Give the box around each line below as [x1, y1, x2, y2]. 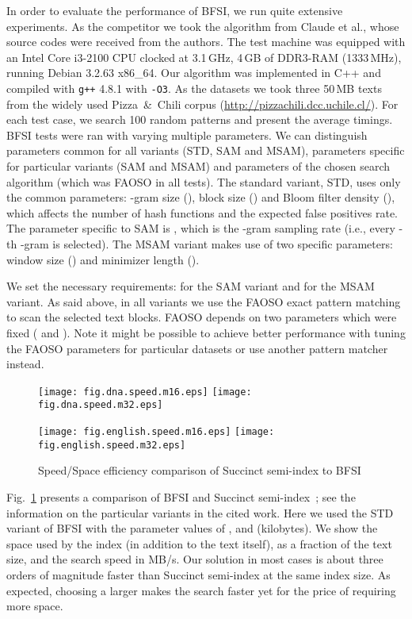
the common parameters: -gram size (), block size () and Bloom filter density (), [6, 189, 395, 206]
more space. [6, 598, 63, 614]
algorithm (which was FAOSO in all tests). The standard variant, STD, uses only [6, 173, 401, 190]
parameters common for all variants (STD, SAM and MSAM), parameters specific [6, 142, 405, 159]
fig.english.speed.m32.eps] [38, 439, 186, 451]
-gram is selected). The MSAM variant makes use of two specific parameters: [20, 235, 393, 252]
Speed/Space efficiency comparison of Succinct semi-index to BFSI [38, 462, 361, 479]
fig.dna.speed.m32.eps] [38, 399, 163, 411]
